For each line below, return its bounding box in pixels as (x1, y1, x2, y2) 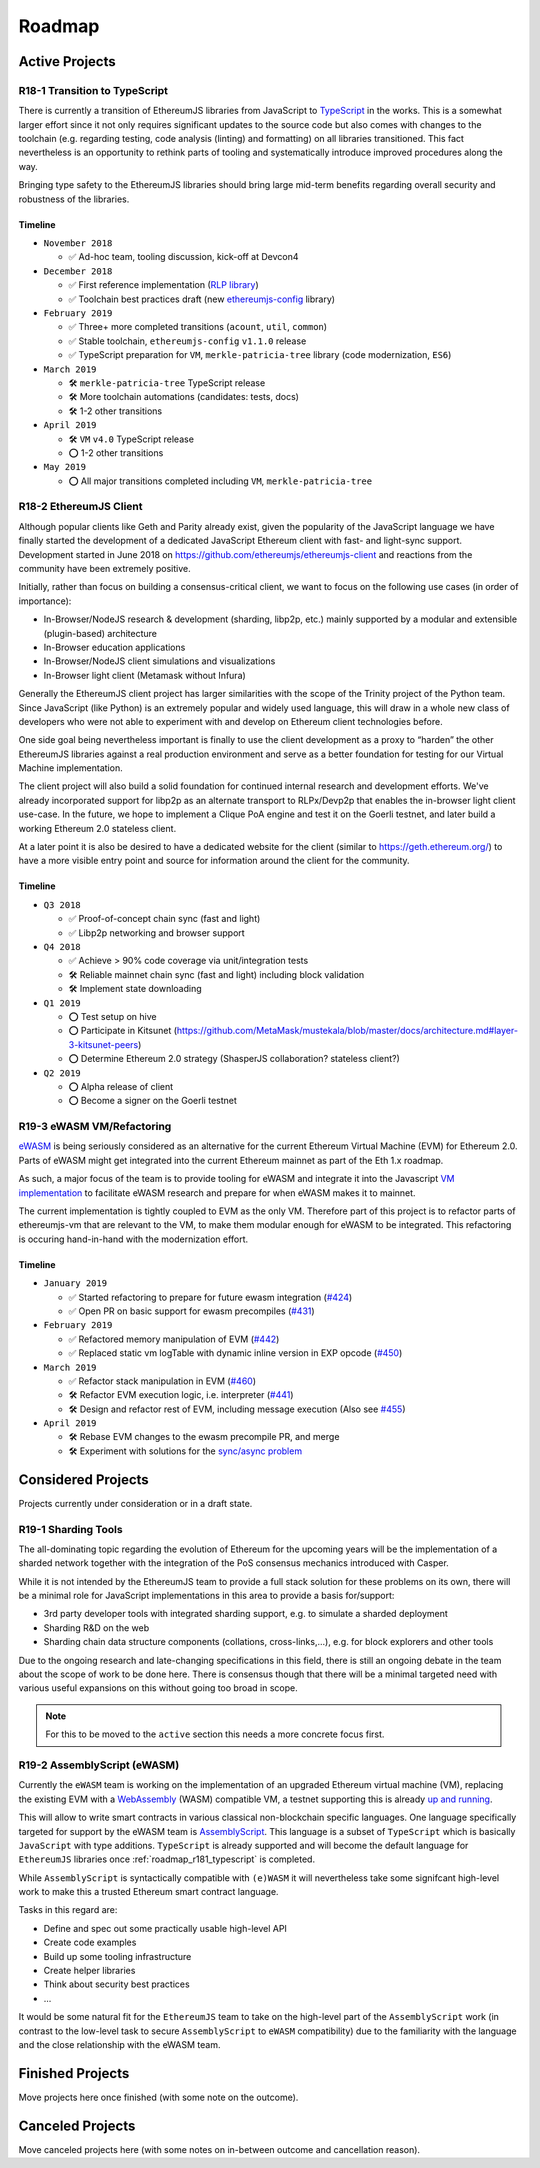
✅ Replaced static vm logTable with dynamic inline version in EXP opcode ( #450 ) (68, 1347, 403, 1359)
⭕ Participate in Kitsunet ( (68, 1025, 178, 1037)
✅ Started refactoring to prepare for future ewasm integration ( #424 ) (68, 1291, 353, 1303)
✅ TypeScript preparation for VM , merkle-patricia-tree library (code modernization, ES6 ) (68, 349, 452, 361)
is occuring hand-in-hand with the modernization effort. (18, 1233, 249, 1245)
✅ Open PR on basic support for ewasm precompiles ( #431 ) (68, 1305, 315, 1317)
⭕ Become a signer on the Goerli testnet (68, 1095, 237, 1107)
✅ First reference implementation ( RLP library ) (68, 279, 259, 291)
